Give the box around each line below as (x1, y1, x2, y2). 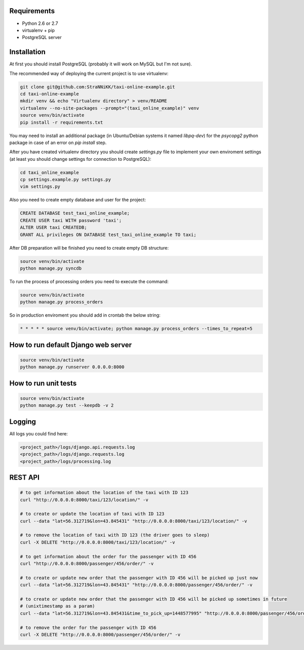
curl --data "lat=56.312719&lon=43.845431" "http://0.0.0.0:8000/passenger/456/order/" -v (20, 582, 253, 588)
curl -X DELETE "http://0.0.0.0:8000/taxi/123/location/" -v (20, 539, 175, 545)
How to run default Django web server (9, 340, 132, 349)
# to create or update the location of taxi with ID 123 (20, 511, 165, 517)
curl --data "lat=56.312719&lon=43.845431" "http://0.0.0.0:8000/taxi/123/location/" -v (20, 518, 248, 524)
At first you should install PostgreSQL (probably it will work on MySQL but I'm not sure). (9, 61, 192, 67)
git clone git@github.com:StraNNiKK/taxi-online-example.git (20, 84, 175, 90)
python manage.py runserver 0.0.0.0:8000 (20, 364, 125, 370)
